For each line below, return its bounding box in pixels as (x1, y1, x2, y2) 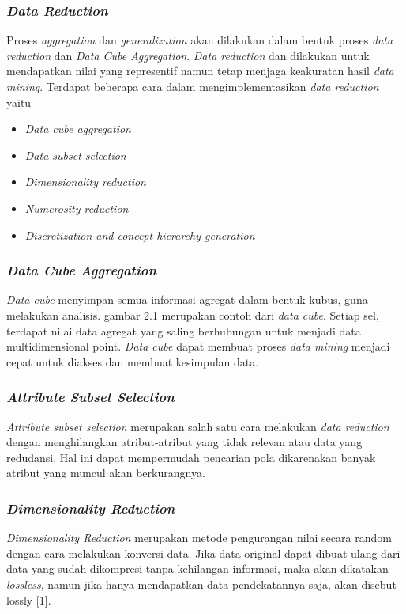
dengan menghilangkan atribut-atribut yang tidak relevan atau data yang (6, 434, 363, 450)
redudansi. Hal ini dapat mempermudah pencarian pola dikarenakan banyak (6, 449, 376, 465)
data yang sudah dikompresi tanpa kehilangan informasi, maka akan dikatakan (6, 560, 389, 577)
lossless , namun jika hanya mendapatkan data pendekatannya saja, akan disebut (6, 575, 397, 592)
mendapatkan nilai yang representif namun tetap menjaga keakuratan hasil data (6, 63, 394, 79)
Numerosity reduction (24, 199, 129, 216)
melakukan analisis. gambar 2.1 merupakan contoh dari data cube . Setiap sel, (6, 306, 379, 323)
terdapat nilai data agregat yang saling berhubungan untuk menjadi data (6, 322, 361, 339)
